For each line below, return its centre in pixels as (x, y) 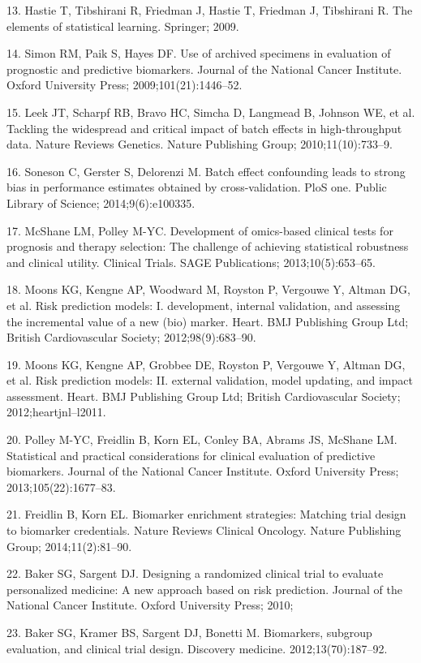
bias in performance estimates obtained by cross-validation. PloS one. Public (197, 187)
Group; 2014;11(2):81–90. (69, 546)
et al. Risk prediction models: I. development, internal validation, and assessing (204, 305)
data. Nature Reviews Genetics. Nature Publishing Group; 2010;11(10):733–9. (200, 144)
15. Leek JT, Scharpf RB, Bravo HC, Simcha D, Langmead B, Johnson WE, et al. (211, 112)
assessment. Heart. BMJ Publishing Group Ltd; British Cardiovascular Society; (204, 396)
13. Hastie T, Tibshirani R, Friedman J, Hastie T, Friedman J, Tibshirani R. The (210, 10)
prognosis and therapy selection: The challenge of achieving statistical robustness (208, 246)
